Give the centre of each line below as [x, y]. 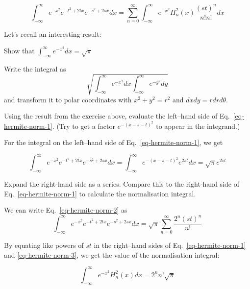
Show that [19, 50]
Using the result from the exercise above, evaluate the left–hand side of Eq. [117, 116]
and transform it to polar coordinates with [68, 99]
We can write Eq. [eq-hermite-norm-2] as [66, 210]
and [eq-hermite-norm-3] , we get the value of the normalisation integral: [112, 254]
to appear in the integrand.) [198, 126]
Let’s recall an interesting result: [53, 34]
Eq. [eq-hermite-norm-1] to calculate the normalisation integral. [100, 193]
